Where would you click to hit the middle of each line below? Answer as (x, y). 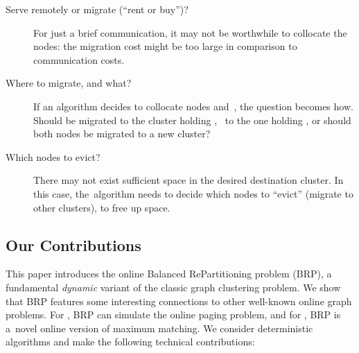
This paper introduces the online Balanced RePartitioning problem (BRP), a (169, 274)
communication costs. (79, 59)
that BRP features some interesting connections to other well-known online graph (179, 301)
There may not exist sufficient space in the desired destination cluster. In (189, 180)
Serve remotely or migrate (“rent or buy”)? (97, 9)
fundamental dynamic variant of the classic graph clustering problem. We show (173, 287)
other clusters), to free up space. (102, 207)
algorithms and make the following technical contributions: (130, 342)
